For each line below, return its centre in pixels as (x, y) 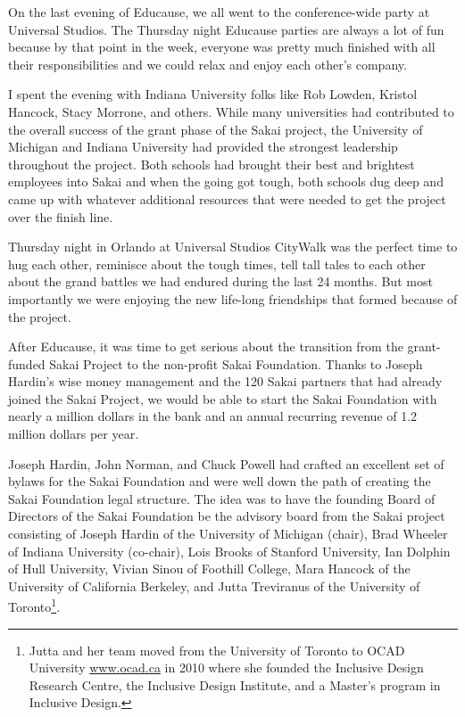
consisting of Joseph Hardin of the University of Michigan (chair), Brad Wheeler (228, 534)
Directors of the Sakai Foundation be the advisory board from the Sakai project (227, 516)
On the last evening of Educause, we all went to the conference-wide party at (219, 12)
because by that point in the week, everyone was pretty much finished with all (222, 47)
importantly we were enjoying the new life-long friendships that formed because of (233, 298)
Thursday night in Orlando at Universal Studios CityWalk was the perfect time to (233, 247)
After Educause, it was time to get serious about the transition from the (206, 346)
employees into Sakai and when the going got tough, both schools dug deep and (226, 181)
